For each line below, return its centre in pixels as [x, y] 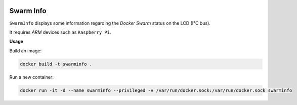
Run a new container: [32, 77]
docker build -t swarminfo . [56, 64]
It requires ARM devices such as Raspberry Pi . [60, 32]
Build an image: [26, 51]
